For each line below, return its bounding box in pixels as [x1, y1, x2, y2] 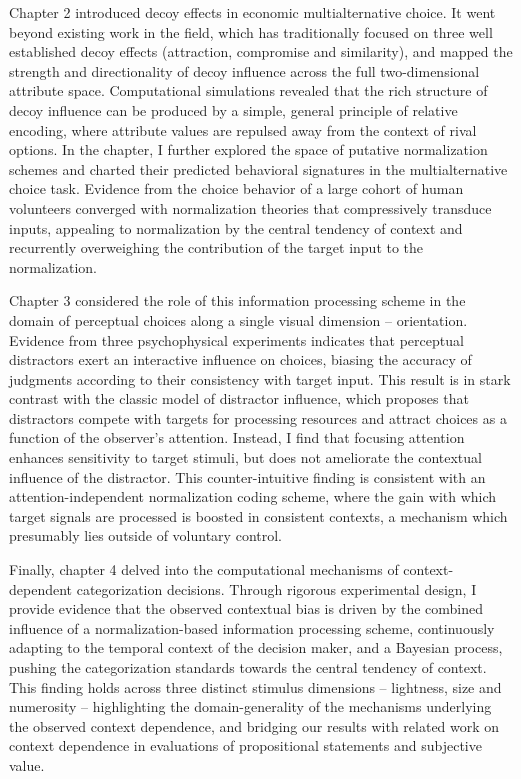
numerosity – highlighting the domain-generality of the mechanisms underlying [9, 696, 492, 717]
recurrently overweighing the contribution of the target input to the [9, 237, 424, 258]
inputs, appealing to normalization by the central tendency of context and [9, 217, 463, 238]
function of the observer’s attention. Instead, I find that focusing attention [9, 427, 465, 448]
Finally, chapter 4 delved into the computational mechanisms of [9, 559, 399, 580]
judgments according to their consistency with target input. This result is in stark [9, 368, 511, 389]
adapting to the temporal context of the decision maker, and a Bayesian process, [9, 637, 503, 658]
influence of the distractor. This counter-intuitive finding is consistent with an [9, 466, 486, 487]
